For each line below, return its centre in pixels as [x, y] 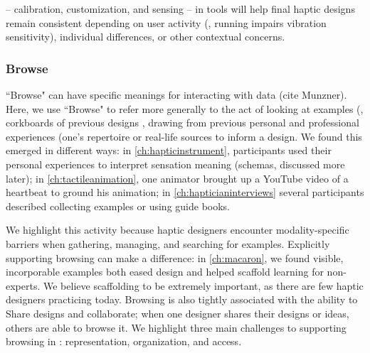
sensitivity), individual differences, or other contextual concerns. [146, 37]
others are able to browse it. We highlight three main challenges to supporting [176, 327]
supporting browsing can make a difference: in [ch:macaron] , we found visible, [175, 257]
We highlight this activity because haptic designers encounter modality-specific [178, 230]
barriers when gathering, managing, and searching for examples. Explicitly [168, 243]
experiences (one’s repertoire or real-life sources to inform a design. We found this [184, 136]
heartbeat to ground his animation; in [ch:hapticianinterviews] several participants [185, 192]
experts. [23, 285]
